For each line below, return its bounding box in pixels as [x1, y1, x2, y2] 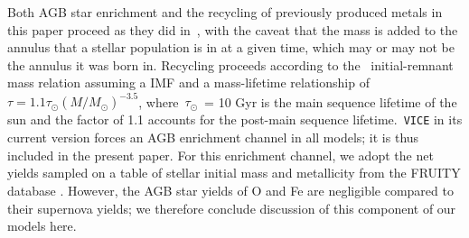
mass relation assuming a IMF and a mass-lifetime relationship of [7, 73, 370, 92]
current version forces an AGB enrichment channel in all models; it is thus [7, 128, 419, 147]
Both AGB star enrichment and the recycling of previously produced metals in [7, 3, 443, 21]
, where [138, 92, 179, 111]
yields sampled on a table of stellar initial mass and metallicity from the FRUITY [7, 163, 461, 182]
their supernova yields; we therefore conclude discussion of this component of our [7, 198, 456, 217]
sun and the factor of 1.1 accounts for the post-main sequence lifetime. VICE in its [7, 110, 463, 129]
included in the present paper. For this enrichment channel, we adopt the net [7, 145, 434, 164]
